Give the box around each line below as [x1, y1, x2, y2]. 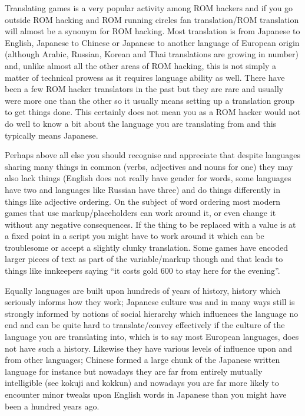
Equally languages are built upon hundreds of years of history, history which [5, 284, 281, 296]
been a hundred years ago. [5, 399, 100, 412]
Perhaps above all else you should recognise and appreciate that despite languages [5, 149, 301, 161]
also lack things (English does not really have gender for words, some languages [5, 172, 291, 184]
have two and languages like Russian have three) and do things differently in [5, 183, 281, 195]
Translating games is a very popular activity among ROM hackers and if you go [5, 2, 293, 14]
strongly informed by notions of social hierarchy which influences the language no [5, 307, 299, 319]
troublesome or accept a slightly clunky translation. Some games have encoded [5, 241, 289, 253]
